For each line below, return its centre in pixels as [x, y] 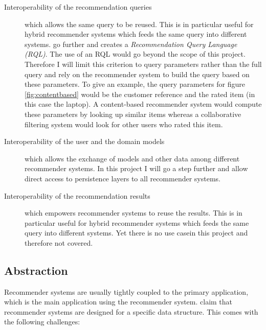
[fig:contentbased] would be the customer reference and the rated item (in [140, 94]
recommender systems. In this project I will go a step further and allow [136, 168]
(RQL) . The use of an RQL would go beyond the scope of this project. [135, 54]
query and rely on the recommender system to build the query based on [137, 74]
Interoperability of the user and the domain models [84, 141]
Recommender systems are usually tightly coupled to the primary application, [126, 291]
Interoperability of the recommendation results [77, 195]
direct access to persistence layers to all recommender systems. [123, 178]
